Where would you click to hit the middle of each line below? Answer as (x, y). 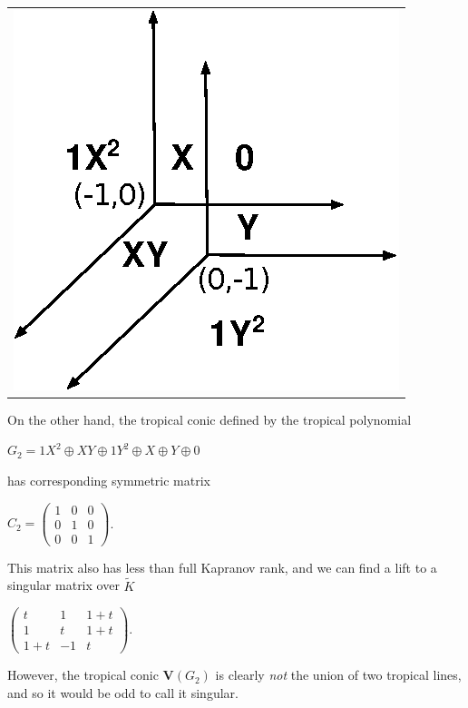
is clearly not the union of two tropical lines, (338, 675)
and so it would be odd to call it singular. (123, 692)
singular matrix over (63, 585)
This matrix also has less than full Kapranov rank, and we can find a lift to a (222, 567)
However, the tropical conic (83, 675)
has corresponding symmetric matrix (109, 481)
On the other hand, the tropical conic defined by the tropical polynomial (210, 419)
